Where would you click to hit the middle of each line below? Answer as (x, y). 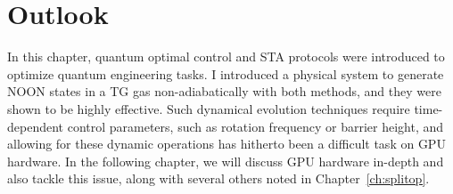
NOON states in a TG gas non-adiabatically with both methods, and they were (224, 91)
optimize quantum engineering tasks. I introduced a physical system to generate (226, 73)
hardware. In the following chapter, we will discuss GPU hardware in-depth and (226, 161)
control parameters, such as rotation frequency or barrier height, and (255, 126)
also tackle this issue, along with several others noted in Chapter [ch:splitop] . (218, 178)
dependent (36, 126)
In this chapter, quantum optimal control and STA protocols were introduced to (226, 57)
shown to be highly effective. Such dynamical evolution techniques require (209, 108)
